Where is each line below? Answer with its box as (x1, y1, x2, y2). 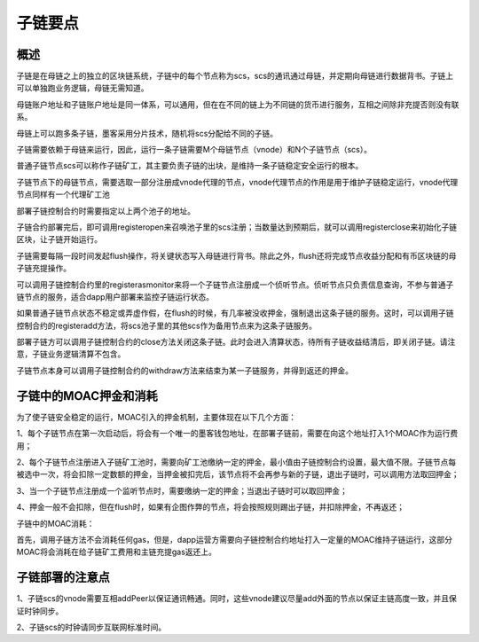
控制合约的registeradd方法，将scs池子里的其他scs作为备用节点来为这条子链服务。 (16, 320, 318, 331)
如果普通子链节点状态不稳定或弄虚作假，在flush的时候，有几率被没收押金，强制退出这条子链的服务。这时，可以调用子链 (16, 308, 454, 318)
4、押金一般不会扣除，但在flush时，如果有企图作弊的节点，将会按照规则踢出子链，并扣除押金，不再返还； (16, 502, 405, 513)
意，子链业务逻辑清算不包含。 (16, 348, 126, 359)
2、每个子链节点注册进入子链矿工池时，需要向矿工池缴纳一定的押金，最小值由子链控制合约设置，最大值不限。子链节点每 (16, 457, 457, 467)
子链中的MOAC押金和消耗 (16, 388, 159, 403)
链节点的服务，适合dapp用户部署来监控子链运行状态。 (16, 291, 215, 301)
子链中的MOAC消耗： (16, 518, 95, 528)
